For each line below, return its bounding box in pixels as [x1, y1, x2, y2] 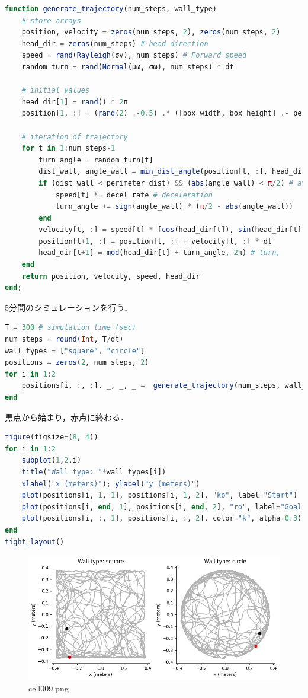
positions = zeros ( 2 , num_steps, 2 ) [5, 358, 149, 367]
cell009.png [28, 682, 69, 694]
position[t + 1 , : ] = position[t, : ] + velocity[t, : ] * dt [38, 237, 272, 246]
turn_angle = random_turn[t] [38, 155, 153, 164]
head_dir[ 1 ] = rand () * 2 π [21, 97, 128, 106]
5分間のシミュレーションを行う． [5, 301, 133, 313]
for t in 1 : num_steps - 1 [21, 144, 115, 153]
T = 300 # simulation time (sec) [5, 323, 136, 332]
